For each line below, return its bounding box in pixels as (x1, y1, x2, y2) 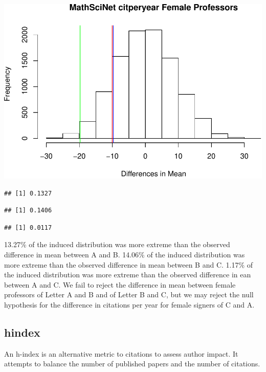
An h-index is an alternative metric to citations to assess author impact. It (4, 348, 238, 359)
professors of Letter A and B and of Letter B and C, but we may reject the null (4, 289, 254, 300)
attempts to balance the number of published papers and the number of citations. (4, 358, 260, 369)
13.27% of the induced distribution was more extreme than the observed (4, 239, 230, 250)
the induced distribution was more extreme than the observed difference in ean (4, 269, 251, 280)
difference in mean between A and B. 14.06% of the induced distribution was (4, 249, 245, 259)
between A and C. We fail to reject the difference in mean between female (4, 279, 236, 290)
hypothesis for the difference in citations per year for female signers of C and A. (4, 299, 255, 310)
